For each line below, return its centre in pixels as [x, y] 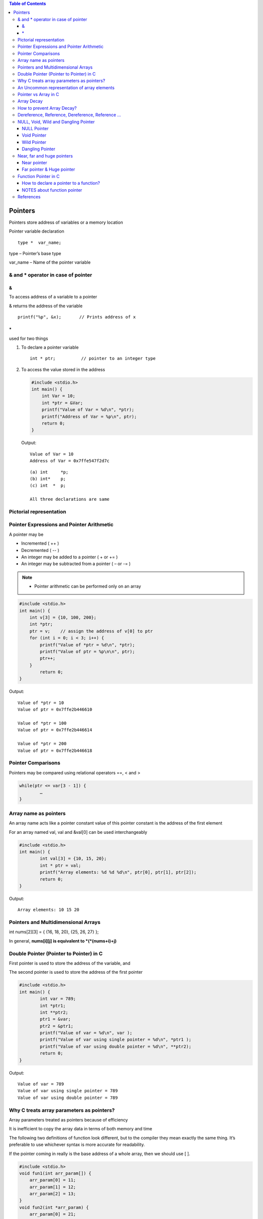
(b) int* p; [48, 479]
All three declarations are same [70, 499]
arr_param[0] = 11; [53, 1180]
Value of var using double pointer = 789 [68, 1098]
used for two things [28, 338]
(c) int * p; [48, 486]
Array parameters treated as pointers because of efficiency [68, 1120]
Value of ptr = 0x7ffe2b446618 [55, 750]
